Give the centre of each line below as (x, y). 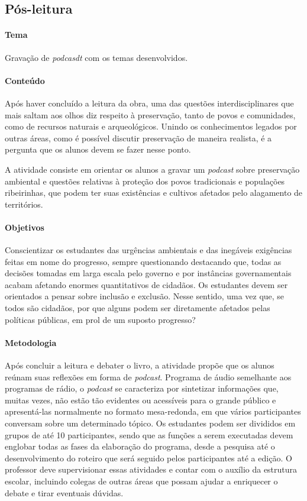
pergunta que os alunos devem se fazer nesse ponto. (98, 149)
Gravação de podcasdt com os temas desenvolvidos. (96, 57)
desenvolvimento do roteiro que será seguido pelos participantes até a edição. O (148, 458)
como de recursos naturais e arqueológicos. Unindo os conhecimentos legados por (151, 126)
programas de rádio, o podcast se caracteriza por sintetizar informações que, (142, 388)
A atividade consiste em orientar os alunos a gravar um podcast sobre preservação (152, 169)
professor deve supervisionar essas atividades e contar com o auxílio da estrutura (151, 469)
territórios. (24, 204)
